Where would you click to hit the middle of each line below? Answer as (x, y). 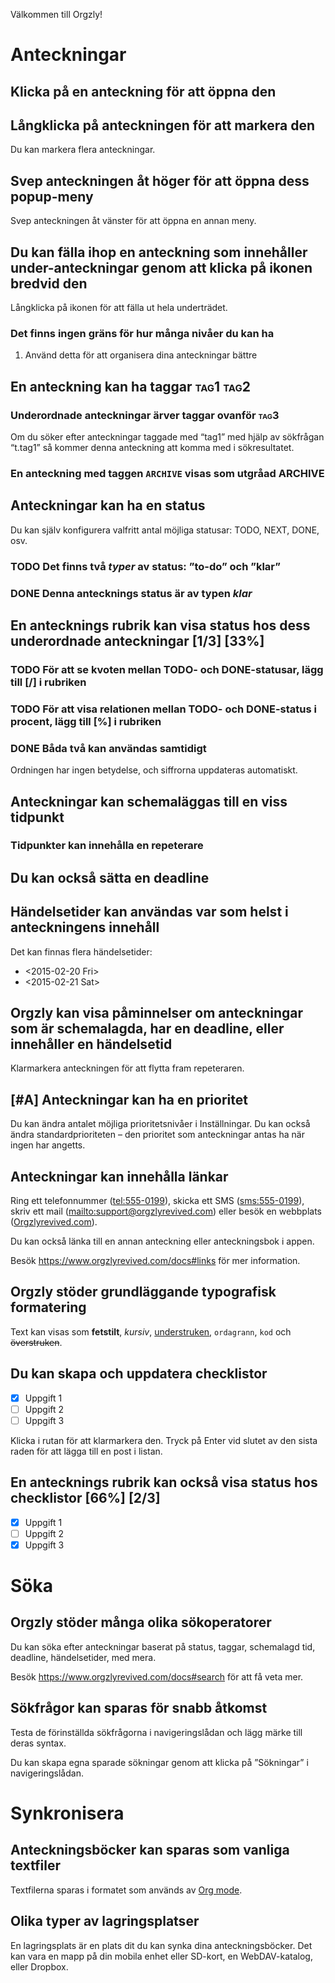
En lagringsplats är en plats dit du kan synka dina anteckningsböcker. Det (161, 1945)
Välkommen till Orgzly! (56, 14)
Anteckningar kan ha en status (108, 505)
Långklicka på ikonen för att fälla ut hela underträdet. (119, 308)
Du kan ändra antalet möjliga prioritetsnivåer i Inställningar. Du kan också (160, 1124)
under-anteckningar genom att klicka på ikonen (161, 267)
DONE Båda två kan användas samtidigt (108, 748)
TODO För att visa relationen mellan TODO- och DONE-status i (163, 709)
